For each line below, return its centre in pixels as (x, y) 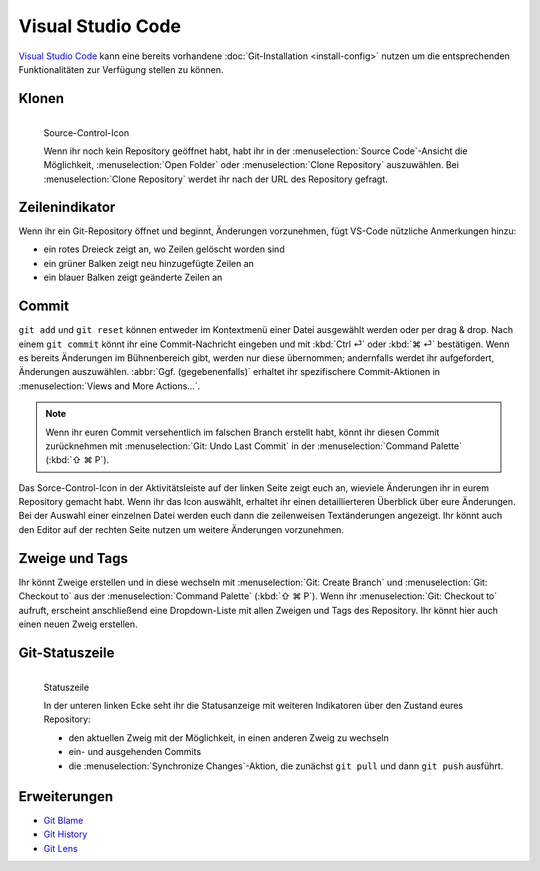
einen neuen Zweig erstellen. (78, 624)
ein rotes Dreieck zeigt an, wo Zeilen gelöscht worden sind (164, 249)
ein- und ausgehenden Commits (135, 752)
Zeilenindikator (67, 207)
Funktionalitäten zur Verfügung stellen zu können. (121, 69)
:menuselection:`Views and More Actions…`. (109, 386)
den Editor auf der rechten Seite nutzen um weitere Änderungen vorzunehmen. (181, 529)
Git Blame (63, 821)
